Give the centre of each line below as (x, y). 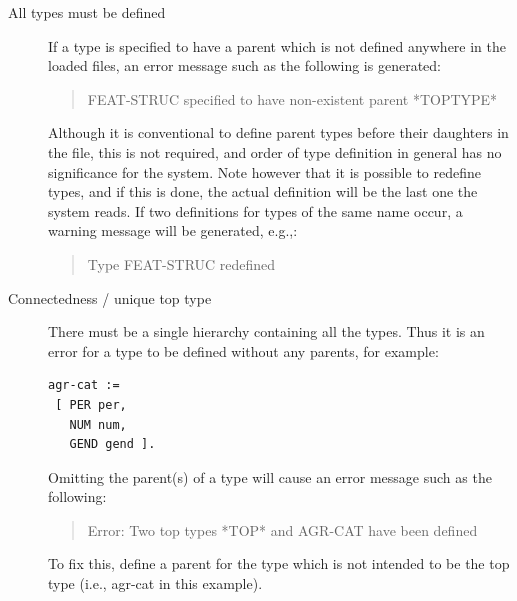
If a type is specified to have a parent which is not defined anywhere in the (277, 45)
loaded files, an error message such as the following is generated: (244, 65)
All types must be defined (87, 12)
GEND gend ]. (112, 444)
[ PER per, (91, 404)
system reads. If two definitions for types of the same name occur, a (255, 210)
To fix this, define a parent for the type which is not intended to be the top (279, 563)
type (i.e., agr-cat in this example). (155, 583)
